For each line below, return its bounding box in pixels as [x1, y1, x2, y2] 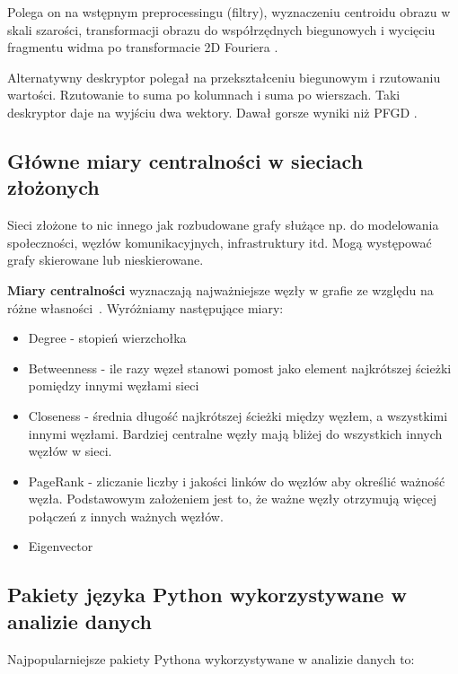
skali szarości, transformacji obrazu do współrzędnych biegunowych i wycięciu [7, 20, 436, 39]
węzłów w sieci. [28, 442, 112, 460]
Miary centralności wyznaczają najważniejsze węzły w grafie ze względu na [7, 280, 434, 299]
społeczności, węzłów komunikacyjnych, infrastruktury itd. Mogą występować [7, 232, 432, 251]
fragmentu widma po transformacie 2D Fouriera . [7, 38, 278, 57]
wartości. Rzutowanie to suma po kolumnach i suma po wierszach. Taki [7, 85, 401, 104]
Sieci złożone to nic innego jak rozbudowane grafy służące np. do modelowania [7, 215, 439, 234]
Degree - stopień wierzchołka [28, 328, 187, 347]
